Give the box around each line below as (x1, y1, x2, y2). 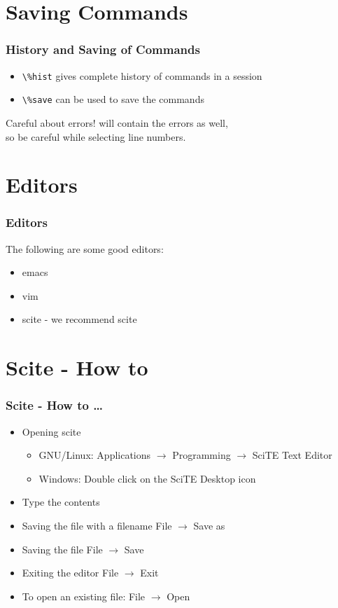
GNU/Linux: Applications (38, 448, 151, 462)
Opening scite (22, 424, 81, 438)
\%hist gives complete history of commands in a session (22, 68, 262, 83)
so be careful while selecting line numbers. (6, 129, 186, 144)
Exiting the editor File (22, 565, 119, 580)
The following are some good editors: (6, 241, 164, 256)
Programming (172, 448, 231, 462)
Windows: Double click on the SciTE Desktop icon (38, 471, 256, 485)
